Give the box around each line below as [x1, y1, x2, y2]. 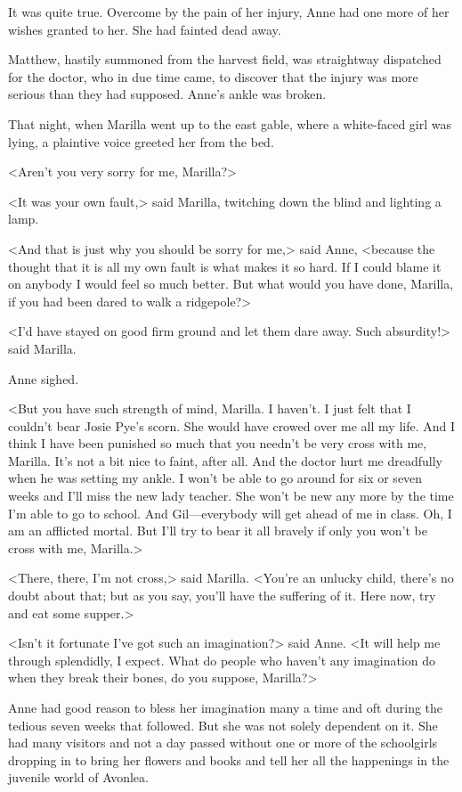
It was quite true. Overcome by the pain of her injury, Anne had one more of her [8, 3, 450, 20]
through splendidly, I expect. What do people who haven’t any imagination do [8, 650, 436, 669]
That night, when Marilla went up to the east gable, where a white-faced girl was [8, 114, 452, 133]
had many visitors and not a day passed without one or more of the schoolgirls [8, 733, 438, 752]
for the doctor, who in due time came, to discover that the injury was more [8, 67, 418, 86]
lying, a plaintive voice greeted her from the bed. [8, 132, 274, 151]
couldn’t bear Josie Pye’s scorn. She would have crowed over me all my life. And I [8, 416, 456, 435]
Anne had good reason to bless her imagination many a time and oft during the [8, 698, 443, 716]
